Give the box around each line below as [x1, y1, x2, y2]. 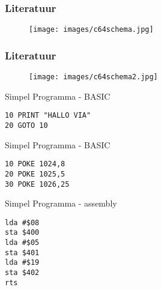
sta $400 [5, 228, 40, 237]
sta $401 [5, 248, 40, 257]
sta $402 [5, 268, 40, 277]
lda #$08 [5, 218, 40, 227]
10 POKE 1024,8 [5, 160, 65, 169]
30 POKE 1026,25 [5, 180, 70, 189]
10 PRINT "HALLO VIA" [5, 111, 91, 120]
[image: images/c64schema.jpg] [29, 25, 154, 34]
